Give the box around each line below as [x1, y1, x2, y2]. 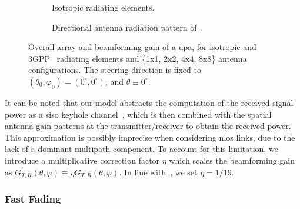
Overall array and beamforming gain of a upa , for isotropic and [28, 41, 256, 53]
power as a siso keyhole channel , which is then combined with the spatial [5, 108, 272, 120]
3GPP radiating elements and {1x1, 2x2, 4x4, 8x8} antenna [28, 52, 247, 64]
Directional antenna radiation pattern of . [52, 21, 204, 33]
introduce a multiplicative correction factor [5, 154, 160, 166]
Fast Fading [5, 191, 61, 205]
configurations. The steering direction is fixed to [28, 64, 201, 76]
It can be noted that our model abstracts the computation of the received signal [5, 96, 294, 108]
